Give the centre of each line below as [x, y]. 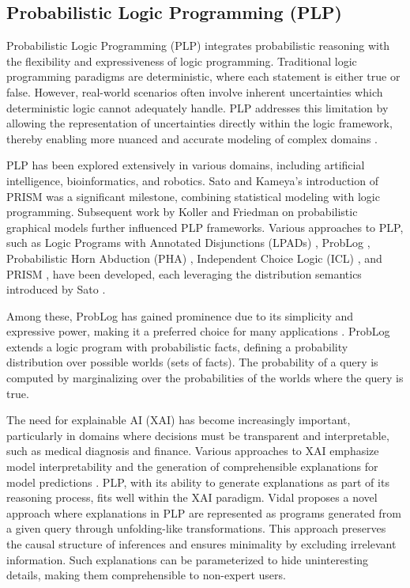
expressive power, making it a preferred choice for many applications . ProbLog [198, 331]
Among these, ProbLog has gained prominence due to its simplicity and [180, 315]
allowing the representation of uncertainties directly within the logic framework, [199, 123]
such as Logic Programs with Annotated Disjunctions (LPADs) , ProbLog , [188, 243]
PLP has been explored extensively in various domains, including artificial [186, 165]
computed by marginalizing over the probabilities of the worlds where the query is [205, 378]
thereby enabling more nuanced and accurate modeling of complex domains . [192, 138]
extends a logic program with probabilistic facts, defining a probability [177, 346]
